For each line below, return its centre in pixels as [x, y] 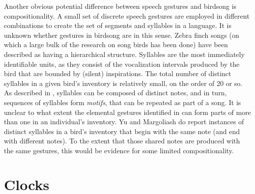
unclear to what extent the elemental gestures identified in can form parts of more [127, 112]
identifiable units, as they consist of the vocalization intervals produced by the [122, 64]
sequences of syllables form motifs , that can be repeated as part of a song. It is [123, 102]
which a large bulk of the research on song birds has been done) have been [116, 44]
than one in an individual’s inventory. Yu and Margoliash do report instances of [124, 122]
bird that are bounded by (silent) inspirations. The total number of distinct [118, 73]
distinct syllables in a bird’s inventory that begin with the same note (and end [122, 131]
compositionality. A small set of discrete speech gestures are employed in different [127, 15]
